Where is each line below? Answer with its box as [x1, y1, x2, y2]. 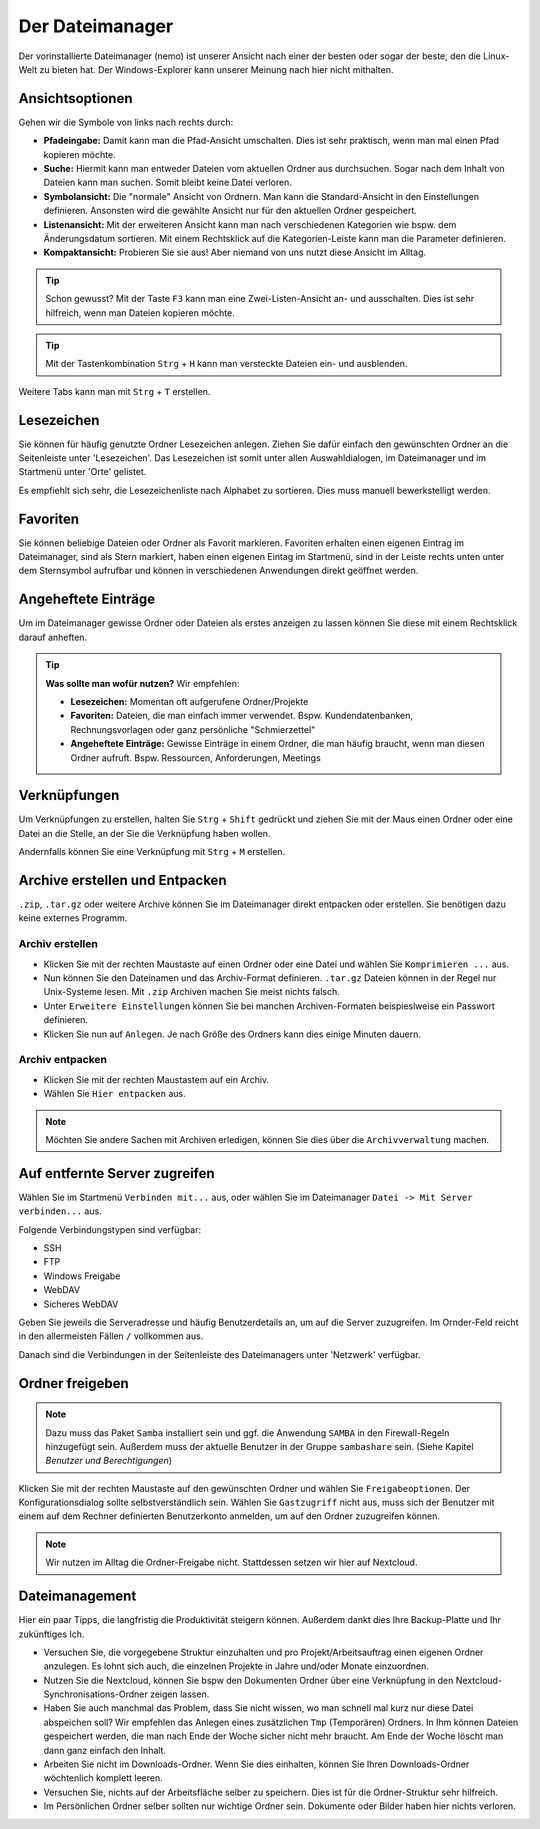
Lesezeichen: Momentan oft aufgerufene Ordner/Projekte [70, 695, 309, 707]
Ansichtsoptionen [18, 90, 133, 107]
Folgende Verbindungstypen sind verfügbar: [18, 1223, 202, 1235]
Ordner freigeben [18, 1375, 129, 1392]
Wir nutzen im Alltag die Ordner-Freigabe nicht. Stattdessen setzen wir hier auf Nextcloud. [45, 1556, 418, 1569]
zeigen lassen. [150, 1688, 210, 1700]
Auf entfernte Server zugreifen [18, 1165, 215, 1182]
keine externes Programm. [18, 912, 128, 924]
